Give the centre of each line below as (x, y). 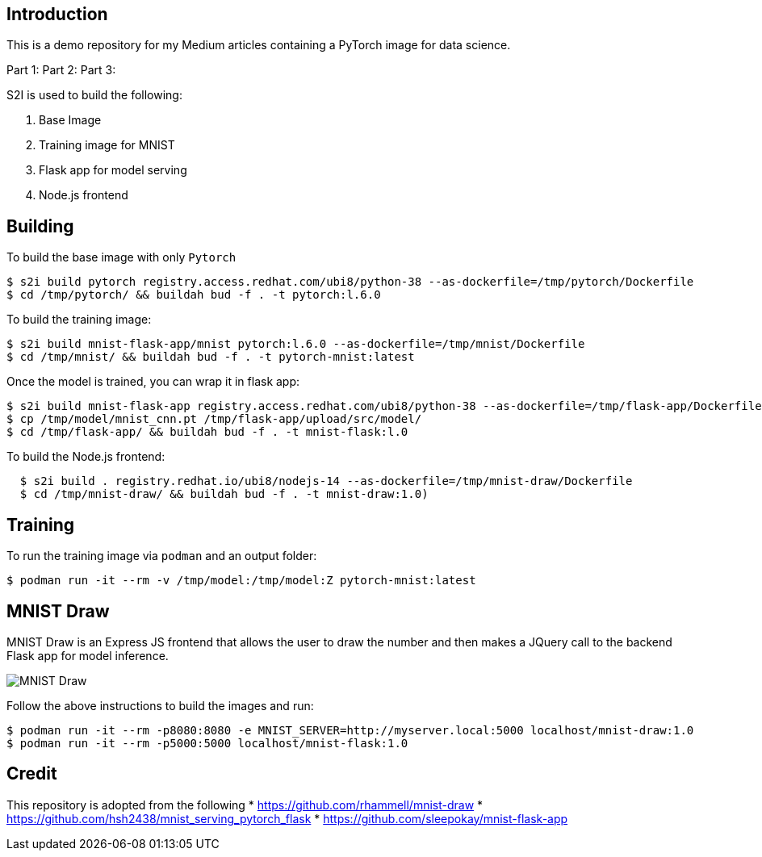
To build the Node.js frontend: (86, 457)
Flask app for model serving (113, 170)
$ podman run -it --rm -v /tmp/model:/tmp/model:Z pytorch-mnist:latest (241, 581)
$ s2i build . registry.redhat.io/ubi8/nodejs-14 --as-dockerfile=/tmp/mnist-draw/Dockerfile (326, 481)
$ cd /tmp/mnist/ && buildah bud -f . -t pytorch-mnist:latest (211, 357)
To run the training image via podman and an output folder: (162, 556)
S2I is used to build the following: (94, 95)
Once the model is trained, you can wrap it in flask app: (153, 382)
